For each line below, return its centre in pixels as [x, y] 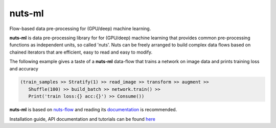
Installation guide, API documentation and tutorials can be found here [82, 119]
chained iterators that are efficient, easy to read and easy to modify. [81, 52]
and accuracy [24, 68]
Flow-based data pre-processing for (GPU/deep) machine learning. [80, 29]
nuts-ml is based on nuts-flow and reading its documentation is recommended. [93, 110]
